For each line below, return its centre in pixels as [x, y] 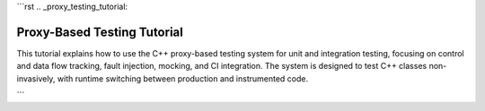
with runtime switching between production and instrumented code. [183, 78]
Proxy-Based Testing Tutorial [100, 32]
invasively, [36, 78]
